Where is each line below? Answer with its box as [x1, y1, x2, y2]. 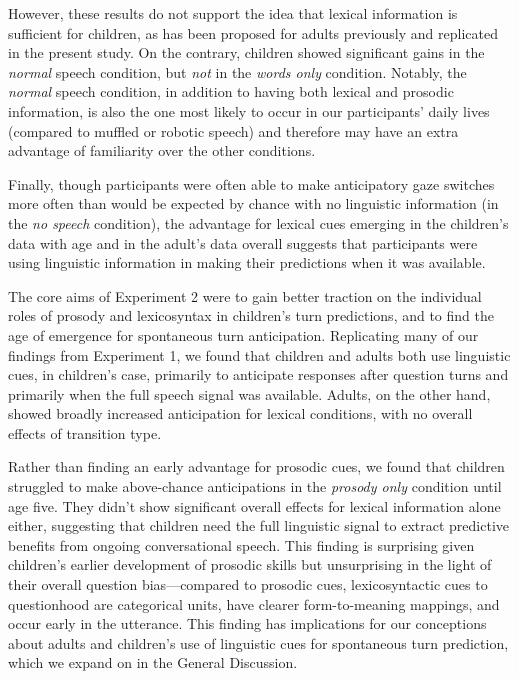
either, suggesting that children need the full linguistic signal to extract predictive [8, 515, 509, 536]
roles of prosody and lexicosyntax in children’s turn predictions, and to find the [8, 305, 494, 326]
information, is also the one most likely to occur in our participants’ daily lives [8, 100, 490, 121]
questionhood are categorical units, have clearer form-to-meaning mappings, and [8, 593, 500, 614]
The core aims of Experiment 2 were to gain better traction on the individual [8, 285, 482, 306]
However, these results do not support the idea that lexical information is [8, 3, 458, 23]
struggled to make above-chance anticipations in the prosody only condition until [8, 476, 502, 497]
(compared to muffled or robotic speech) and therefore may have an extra [8, 120, 459, 141]
